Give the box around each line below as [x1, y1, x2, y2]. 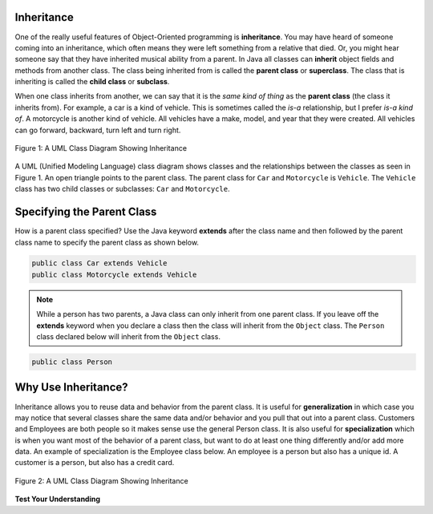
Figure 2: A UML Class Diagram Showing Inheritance [14, 476, 188, 485]
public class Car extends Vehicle [31, 259, 168, 268]
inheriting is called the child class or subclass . [14, 77, 170, 87]
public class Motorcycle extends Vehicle [31, 269, 197, 279]
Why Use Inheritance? [14, 381, 128, 395]
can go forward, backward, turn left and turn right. [14, 125, 181, 135]
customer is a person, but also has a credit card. [14, 458, 175, 467]
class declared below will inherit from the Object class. [36, 332, 221, 342]
